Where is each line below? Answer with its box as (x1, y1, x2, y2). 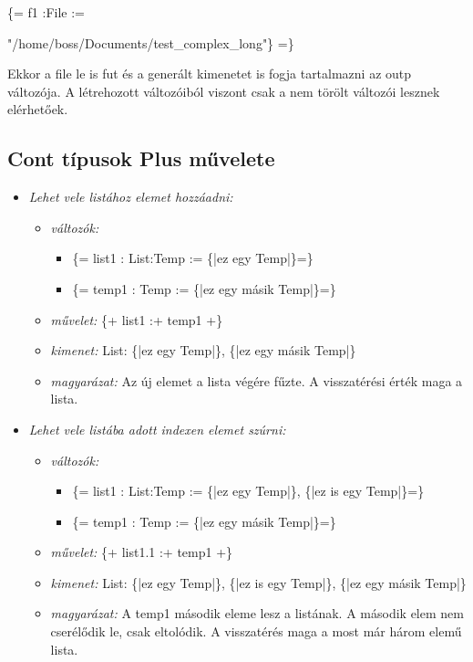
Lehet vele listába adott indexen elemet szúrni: (28, 419, 286, 438)
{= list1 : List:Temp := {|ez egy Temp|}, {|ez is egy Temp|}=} (72, 481, 425, 500)
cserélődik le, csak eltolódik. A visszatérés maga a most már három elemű (50, 622, 462, 641)
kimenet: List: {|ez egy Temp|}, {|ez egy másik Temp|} (50, 341, 356, 360)
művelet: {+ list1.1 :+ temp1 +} (50, 542, 233, 562)
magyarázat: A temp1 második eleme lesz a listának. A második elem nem (50, 604, 464, 623)
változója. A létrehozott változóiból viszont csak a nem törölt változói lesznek (7, 81, 440, 100)
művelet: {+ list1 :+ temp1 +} (50, 310, 223, 329)
